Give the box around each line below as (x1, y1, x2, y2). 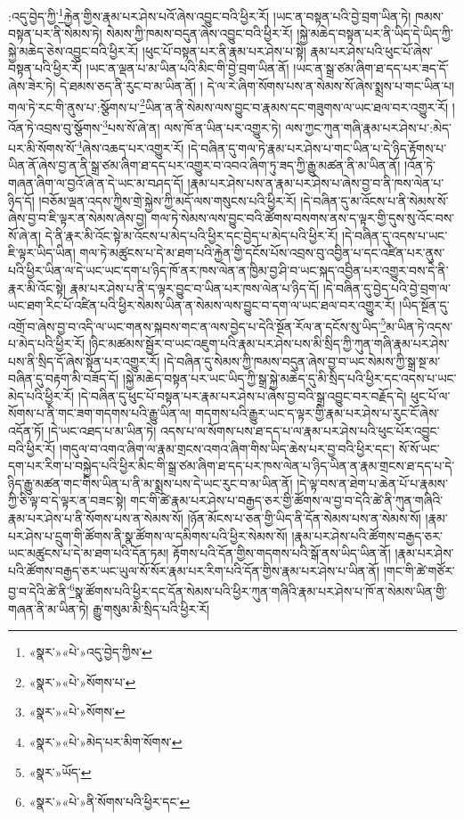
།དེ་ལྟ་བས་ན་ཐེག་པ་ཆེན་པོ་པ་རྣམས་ (297, 473, 448, 492)
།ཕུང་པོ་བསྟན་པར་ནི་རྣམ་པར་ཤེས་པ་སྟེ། (142, 41, 306, 60)
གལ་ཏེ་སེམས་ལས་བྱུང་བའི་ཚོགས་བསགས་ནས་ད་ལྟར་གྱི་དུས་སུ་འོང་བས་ (151, 209, 455, 227)
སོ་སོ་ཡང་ (398, 439, 440, 457)
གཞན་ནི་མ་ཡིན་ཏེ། (8, 599, 89, 618)
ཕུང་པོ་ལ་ (411, 386, 451, 405)
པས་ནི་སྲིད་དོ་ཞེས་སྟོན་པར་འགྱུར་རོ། (8, 351, 160, 370)
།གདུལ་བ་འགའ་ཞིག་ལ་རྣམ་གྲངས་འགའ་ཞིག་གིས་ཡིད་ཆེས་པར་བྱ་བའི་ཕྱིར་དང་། (59, 439, 395, 457)
